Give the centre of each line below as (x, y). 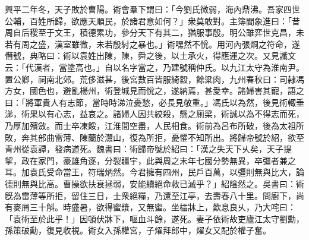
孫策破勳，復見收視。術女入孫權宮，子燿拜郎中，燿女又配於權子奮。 (138, 230)
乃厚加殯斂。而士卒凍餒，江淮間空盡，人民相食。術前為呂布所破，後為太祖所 (154, 125)
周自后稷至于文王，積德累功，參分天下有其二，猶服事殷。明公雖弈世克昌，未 (154, 32)
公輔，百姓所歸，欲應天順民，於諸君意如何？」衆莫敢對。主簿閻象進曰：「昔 (152, 20)
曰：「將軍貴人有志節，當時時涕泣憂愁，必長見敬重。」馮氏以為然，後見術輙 (150, 102)
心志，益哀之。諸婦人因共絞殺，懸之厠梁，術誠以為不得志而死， (179, 114)
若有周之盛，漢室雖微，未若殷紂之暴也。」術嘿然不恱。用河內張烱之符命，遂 (152, 44)
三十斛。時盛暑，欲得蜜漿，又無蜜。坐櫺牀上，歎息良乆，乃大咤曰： (163, 207)
